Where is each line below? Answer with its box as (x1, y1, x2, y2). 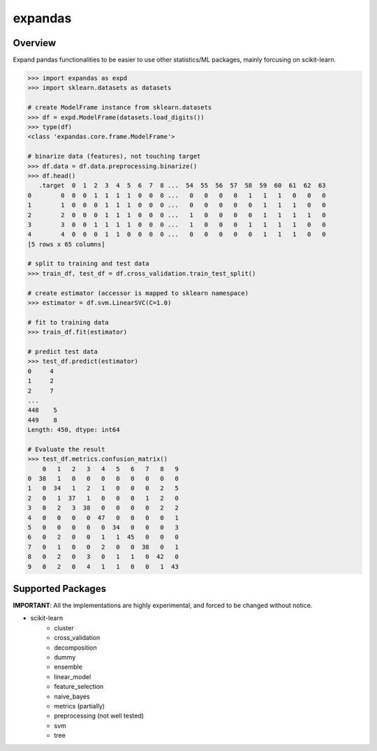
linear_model (54, 672, 91, 681)
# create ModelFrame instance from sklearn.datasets (27, 103, 212, 112)
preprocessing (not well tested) (54, 712, 145, 720)
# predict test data (27, 348, 98, 355)
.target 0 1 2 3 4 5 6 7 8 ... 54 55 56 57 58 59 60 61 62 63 (38, 181, 326, 190)
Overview (13, 37, 57, 49)
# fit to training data (27, 318, 110, 326)
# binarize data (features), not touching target (27, 152, 201, 161)
